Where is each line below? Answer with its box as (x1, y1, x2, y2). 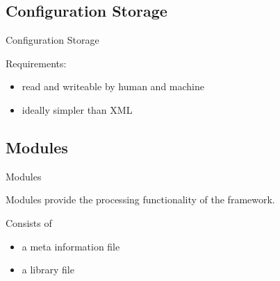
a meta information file (22, 239, 120, 253)
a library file (22, 262, 74, 277)
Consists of (6, 215, 52, 230)
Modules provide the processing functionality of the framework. (6, 192, 275, 207)
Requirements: (6, 56, 67, 70)
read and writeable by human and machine (22, 79, 205, 94)
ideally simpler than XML (22, 102, 133, 117)
